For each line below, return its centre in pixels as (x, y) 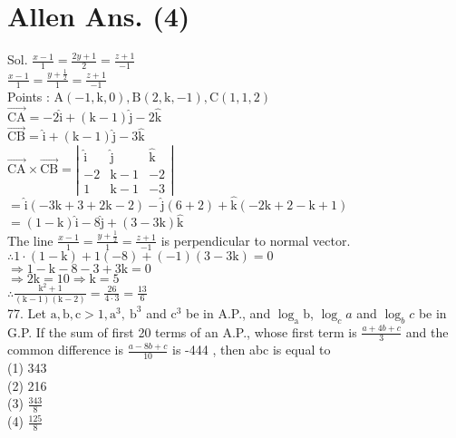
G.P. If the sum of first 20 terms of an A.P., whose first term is (182, 331)
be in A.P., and (228, 312)
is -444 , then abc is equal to (252, 350)
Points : (29, 97)
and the (427, 331)
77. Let (27, 312)
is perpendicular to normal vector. (256, 240)
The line (30, 240)
